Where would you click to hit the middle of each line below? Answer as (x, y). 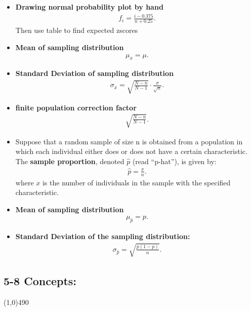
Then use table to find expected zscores (77, 30)
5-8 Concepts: (40, 280)
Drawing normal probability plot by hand (89, 7)
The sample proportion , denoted (70, 161)
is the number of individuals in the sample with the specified (136, 182)
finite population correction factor (76, 107)
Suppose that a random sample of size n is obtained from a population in (129, 141)
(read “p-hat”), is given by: (174, 161)
